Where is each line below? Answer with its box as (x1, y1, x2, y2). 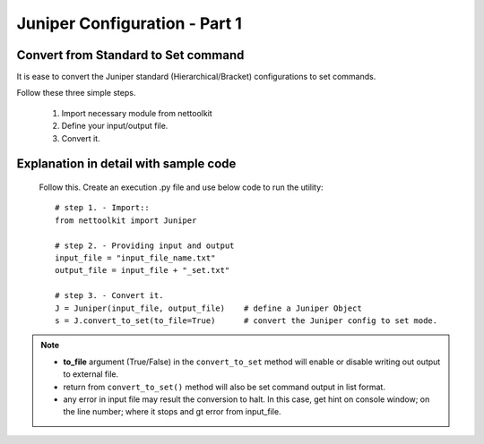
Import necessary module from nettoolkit (61, 107, 212, 118)
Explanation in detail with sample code (16, 157, 237, 172)
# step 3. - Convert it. (55, 291, 164, 301)
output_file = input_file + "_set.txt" (55, 265, 230, 276)
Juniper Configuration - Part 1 (16, 13, 242, 33)
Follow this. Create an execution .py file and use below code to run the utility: (39, 182, 324, 192)
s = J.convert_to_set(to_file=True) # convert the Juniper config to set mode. (55, 315, 438, 326)
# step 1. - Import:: (55, 202, 150, 213)
